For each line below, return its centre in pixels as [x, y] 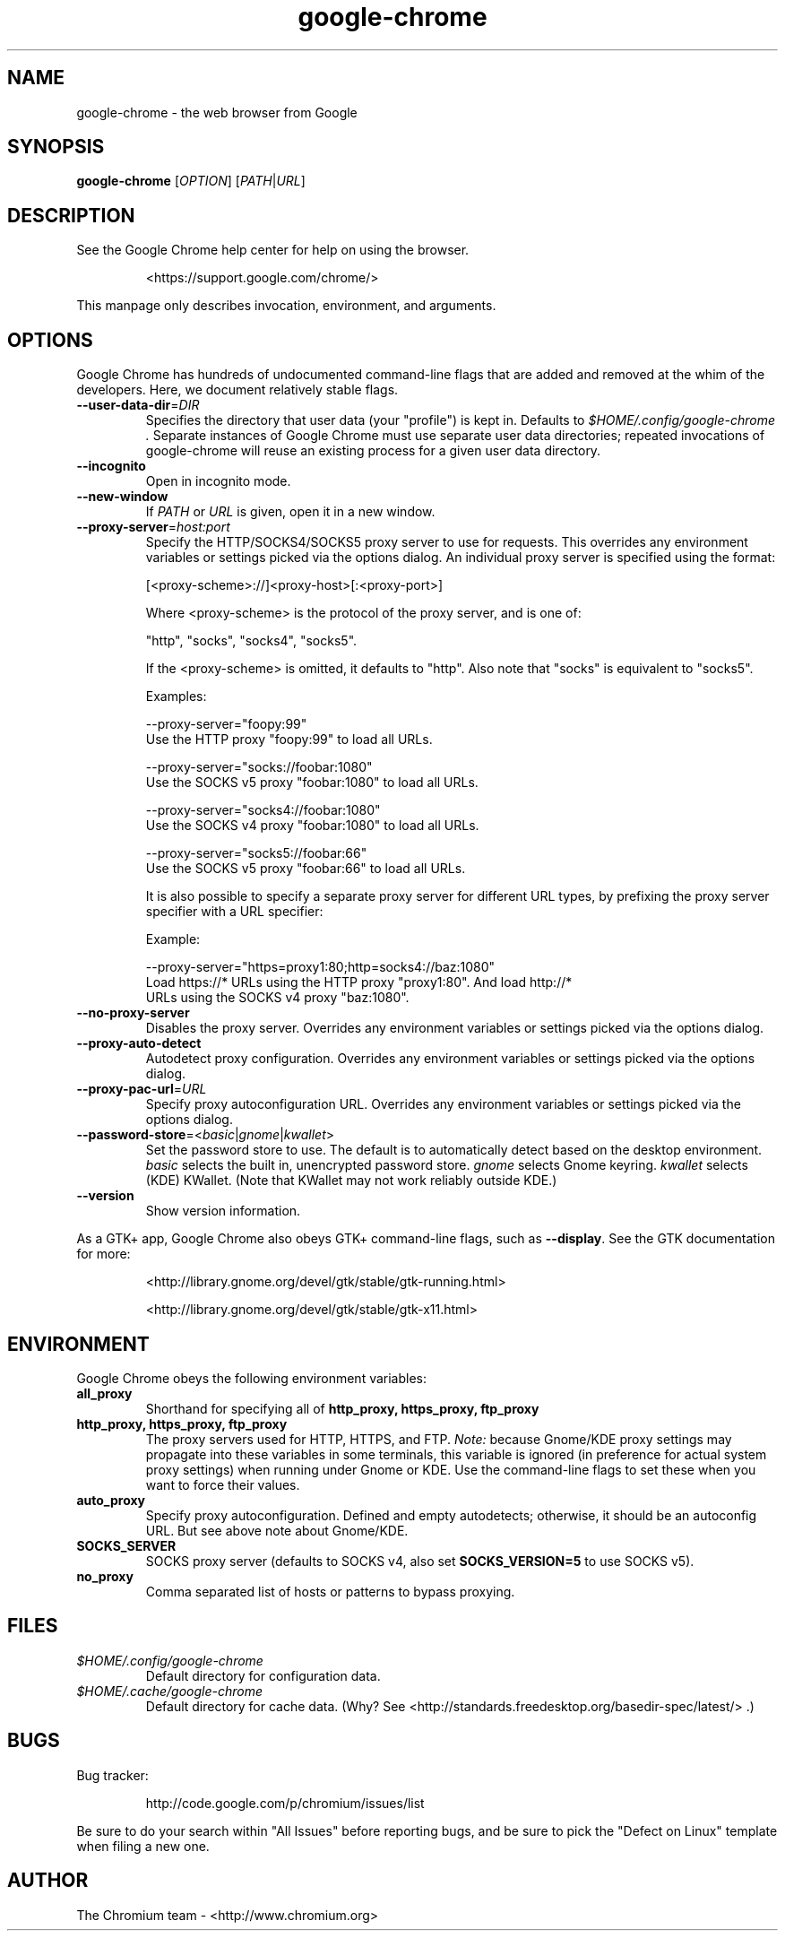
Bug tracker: [112, 1775]
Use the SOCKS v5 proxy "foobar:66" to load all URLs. [306, 869]
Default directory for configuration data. [263, 1675]
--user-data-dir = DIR [138, 405]
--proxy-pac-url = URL [142, 1089]
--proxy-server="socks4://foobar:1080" [263, 810]
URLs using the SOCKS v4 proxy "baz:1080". [277, 998]
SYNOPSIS [56, 147]
